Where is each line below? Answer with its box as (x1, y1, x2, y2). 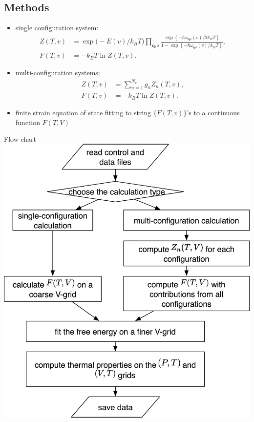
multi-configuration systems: (15, 67, 100, 78)
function (15, 117, 40, 127)
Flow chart (4, 133, 36, 144)
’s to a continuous (187, 107, 240, 118)
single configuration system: (15, 22, 99, 33)
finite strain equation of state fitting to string (15, 107, 151, 118)
